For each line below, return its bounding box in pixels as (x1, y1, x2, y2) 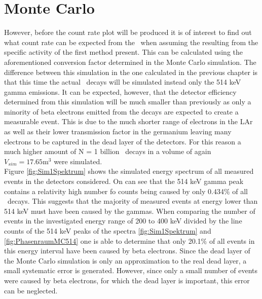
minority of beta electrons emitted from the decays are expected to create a (4, 106, 239, 117)
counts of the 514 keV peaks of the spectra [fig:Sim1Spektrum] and (4, 226, 211, 236)
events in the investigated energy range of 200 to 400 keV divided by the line (4, 215, 242, 226)
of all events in (209, 235, 255, 246)
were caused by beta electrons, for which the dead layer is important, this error (4, 275, 250, 285)
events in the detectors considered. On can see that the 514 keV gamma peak (4, 176, 244, 186)
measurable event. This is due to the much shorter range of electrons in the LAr (4, 116, 253, 127)
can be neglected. (4, 285, 58, 295)
